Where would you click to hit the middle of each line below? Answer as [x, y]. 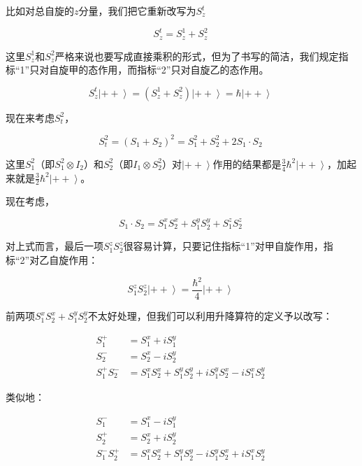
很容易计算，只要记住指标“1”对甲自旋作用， [223, 246]
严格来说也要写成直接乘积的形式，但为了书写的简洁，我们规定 [197, 56]
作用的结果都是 [247, 163]
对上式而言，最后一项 [55, 246]
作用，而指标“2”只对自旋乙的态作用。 [183, 70]
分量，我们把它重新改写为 [137, 10]
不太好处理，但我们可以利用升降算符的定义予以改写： [210, 316]
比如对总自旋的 [40, 10]
